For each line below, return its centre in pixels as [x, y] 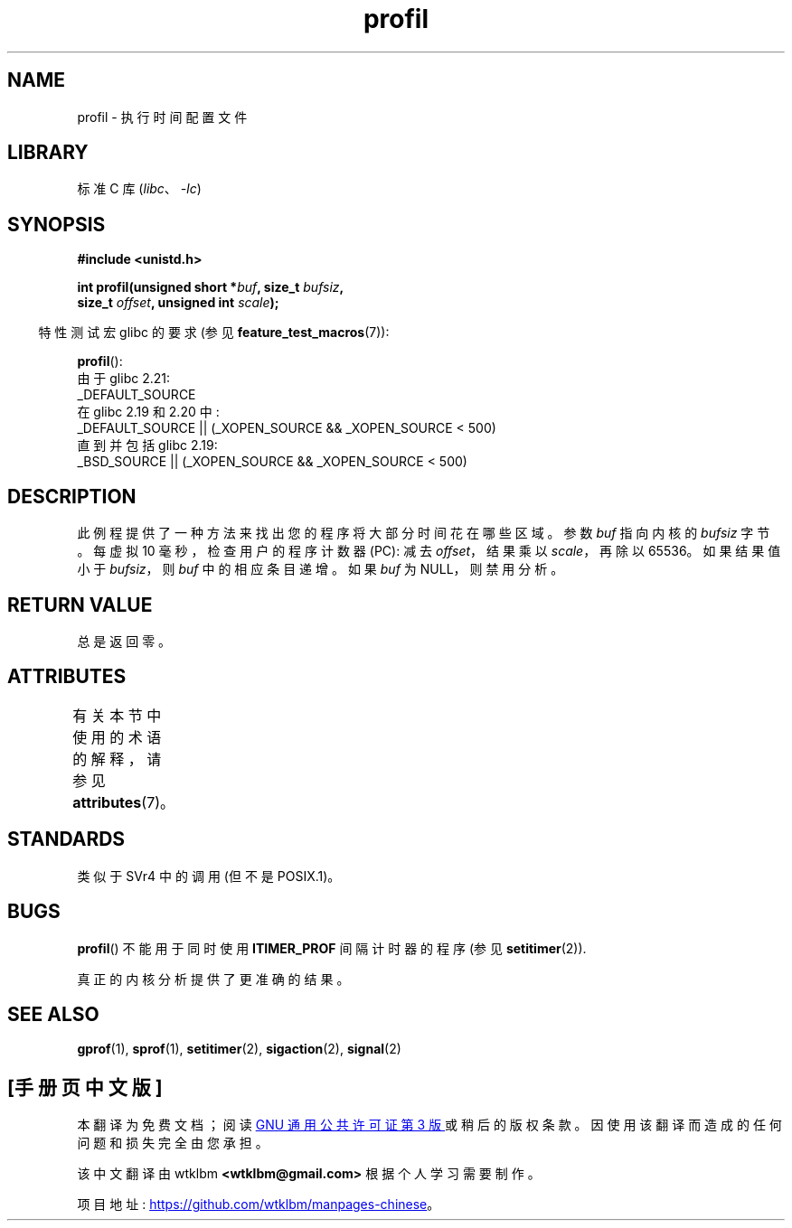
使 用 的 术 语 [117, 737]
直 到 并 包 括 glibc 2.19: [147, 445]
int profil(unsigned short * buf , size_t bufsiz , [211, 287]
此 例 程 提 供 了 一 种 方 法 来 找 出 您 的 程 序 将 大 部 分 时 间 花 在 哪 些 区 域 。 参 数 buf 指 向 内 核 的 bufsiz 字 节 [424, 533]
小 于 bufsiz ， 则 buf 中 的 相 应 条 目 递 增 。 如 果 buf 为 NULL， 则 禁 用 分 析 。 [321, 569]
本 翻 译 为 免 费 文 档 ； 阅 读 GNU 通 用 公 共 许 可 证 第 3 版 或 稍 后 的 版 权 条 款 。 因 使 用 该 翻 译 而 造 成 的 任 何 [429, 1125]
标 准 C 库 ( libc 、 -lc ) [139, 189]
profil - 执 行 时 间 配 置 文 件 [162, 117]
